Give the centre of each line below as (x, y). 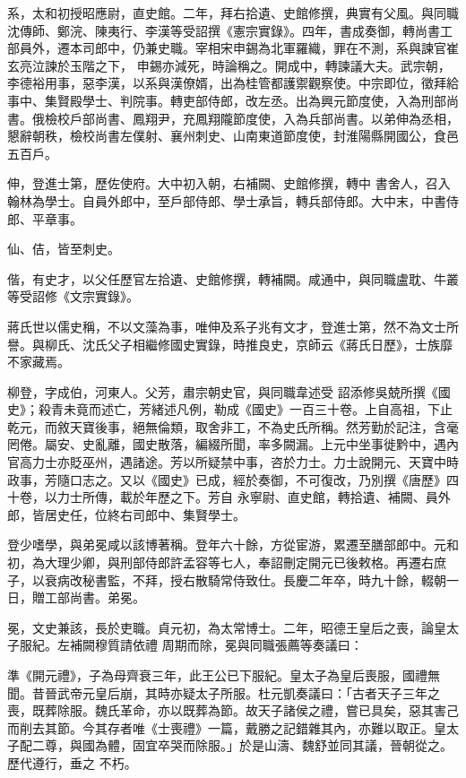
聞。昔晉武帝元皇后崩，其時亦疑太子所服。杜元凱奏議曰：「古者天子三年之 (224, 692)
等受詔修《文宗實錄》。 (73, 296)
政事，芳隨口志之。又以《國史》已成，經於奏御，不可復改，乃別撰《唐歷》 (227, 479)
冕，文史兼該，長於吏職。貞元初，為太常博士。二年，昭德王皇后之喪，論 (220, 627)
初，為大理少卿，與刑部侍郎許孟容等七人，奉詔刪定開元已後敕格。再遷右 (220, 562)
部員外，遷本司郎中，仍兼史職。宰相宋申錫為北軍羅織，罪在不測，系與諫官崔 (233, 48)
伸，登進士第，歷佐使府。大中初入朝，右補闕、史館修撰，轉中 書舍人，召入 (229, 183)
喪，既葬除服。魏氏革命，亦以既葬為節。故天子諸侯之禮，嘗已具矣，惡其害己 (233, 710)
